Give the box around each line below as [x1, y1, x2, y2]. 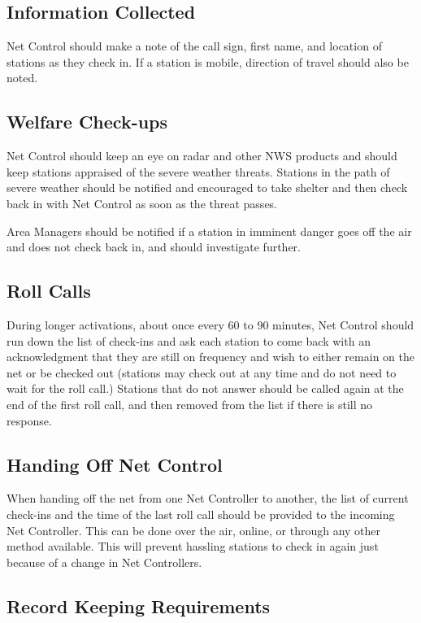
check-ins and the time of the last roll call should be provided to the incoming [7, 505, 395, 522]
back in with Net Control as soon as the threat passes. [7, 194, 278, 211]
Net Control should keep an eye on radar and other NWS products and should [7, 147, 397, 164]
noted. [7, 69, 38, 86]
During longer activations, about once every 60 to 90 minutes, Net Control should [7, 316, 414, 333]
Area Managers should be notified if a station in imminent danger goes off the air [7, 222, 412, 239]
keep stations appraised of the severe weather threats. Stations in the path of [7, 163, 390, 180]
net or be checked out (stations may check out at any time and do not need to [7, 364, 397, 381]
